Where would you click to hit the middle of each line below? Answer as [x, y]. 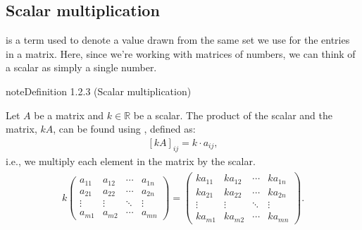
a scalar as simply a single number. [81, 67]
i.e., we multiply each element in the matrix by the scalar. [131, 161]
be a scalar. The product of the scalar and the [233, 115]
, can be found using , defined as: [124, 129]
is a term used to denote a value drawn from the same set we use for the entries [178, 40]
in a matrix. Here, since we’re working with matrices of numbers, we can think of [181, 53]
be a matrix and [69, 115]
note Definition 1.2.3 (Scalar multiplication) [99, 91]
